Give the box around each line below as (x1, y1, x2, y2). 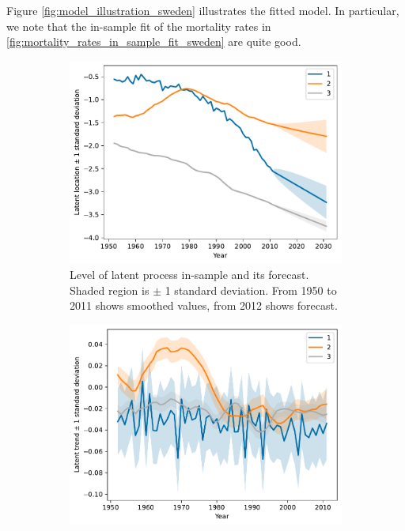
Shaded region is (70, 281, 150, 298)
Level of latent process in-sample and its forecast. (70, 266, 309, 283)
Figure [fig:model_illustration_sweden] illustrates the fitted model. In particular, (6, 2, 399, 18)
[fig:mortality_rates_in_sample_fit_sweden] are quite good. (6, 33, 301, 50)
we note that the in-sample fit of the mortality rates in (6, 17, 271, 34)
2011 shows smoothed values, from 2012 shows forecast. (70, 297, 338, 314)
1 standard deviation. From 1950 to (165, 281, 337, 298)
